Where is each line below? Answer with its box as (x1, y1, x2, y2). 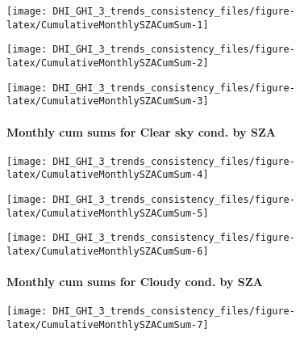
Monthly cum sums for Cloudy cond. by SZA (6, 273, 263, 290)
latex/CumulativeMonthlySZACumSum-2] (6, 57, 209, 69)
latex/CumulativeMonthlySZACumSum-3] (6, 95, 209, 107)
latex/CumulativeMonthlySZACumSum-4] (6, 169, 209, 181)
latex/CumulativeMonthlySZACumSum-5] (6, 207, 209, 219)
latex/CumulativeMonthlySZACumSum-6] (6, 246, 209, 258)
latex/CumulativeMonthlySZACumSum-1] (6, 19, 209, 31)
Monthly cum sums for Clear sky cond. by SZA (6, 123, 276, 140)
